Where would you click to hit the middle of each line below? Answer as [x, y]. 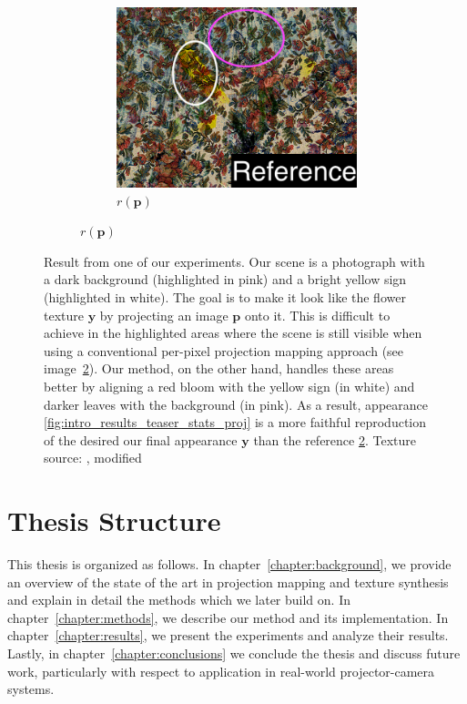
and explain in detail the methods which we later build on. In [179, 600]
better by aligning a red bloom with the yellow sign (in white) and [229, 386]
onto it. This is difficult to [317, 315]
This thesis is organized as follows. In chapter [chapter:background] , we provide [229, 564]
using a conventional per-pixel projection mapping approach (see [224, 350]
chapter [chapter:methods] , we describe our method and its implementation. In [228, 617]
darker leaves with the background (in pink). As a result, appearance [236, 404]
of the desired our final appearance [141, 439]
